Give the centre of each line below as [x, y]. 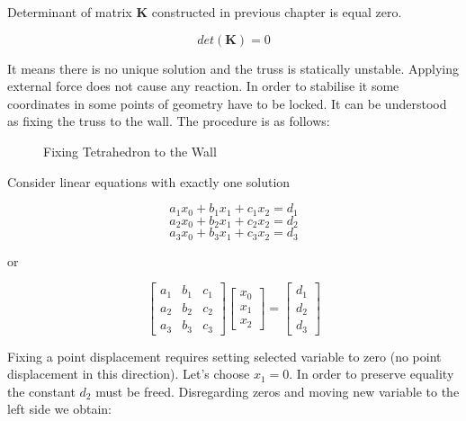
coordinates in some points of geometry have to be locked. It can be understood [227, 103]
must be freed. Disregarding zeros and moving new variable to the [278, 391]
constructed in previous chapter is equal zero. [277, 12]
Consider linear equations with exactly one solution [149, 181]
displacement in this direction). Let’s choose [129, 374]
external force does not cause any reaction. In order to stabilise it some [203, 86]
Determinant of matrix [70, 12]
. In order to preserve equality [372, 374]
